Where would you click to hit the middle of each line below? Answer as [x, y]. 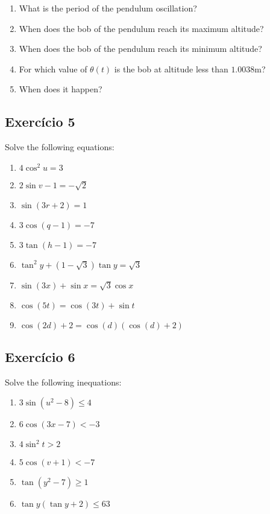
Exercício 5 [40, 122]
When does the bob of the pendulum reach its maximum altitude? [141, 28]
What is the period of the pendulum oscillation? [108, 8]
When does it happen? [61, 89]
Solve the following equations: [60, 147]
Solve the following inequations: [63, 382]
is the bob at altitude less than [171, 68]
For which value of [53, 68]
